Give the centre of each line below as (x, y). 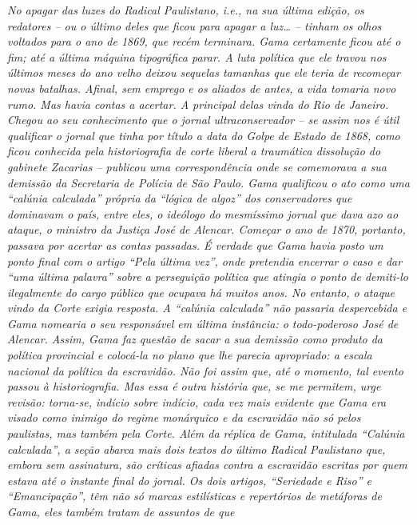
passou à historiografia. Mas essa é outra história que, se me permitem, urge (194, 386)
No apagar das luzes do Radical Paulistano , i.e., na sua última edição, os (186, 10)
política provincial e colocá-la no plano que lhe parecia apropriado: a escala (190, 355)
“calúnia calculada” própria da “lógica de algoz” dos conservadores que (180, 198)
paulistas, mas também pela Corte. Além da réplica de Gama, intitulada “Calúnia (206, 433)
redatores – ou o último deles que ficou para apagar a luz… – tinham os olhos (195, 25)
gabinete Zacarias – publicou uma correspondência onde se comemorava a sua (197, 166)
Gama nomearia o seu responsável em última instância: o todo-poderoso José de (203, 323)
